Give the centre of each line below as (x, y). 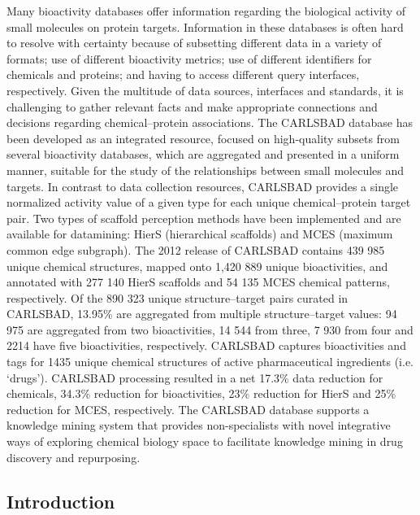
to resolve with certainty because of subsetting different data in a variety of (194, 43)
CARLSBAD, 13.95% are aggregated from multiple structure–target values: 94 (202, 314)
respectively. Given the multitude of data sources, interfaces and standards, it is (205, 90)
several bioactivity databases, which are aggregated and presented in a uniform (203, 154)
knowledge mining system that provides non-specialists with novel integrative (199, 425)
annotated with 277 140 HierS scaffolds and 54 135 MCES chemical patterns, (198, 282)
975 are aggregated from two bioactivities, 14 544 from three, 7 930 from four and (210, 329)
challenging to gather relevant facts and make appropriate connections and (192, 106)
